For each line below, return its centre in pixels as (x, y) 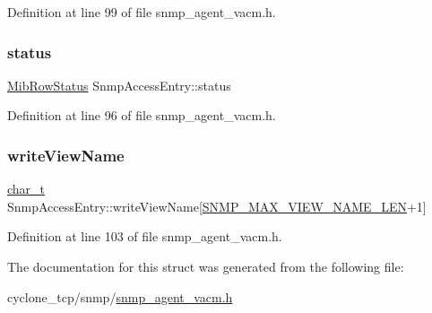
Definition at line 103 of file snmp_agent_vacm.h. (145, 236)
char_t (26, 189)
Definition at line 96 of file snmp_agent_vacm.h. (142, 115)
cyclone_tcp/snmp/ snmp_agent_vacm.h (120, 296)
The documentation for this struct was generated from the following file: (206, 266)
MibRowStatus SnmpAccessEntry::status (119, 85)
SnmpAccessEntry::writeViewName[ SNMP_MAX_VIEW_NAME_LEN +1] (217, 206)
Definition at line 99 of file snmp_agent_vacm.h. (142, 12)
